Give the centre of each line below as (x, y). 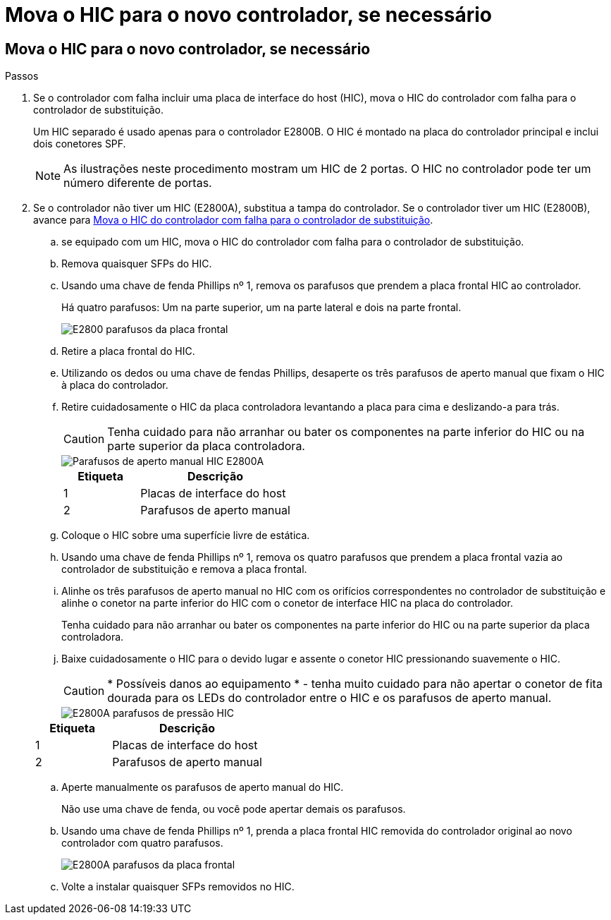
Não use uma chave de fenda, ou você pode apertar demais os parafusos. (234, 809)
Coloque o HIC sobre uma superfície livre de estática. (186, 535)
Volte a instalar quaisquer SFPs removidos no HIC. (178, 887)
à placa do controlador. (115, 385)
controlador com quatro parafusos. (142, 843)
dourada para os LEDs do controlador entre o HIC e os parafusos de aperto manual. (329, 698)
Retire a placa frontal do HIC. (128, 351)
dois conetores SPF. (80, 144)
